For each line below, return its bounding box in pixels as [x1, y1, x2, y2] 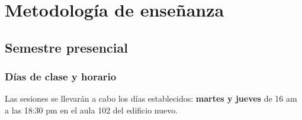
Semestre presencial [5, 38, 128, 56]
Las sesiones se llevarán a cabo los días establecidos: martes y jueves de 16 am [5, 92, 297, 105]
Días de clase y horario [5, 69, 117, 84]
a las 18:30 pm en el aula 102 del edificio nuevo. [5, 103, 178, 116]
